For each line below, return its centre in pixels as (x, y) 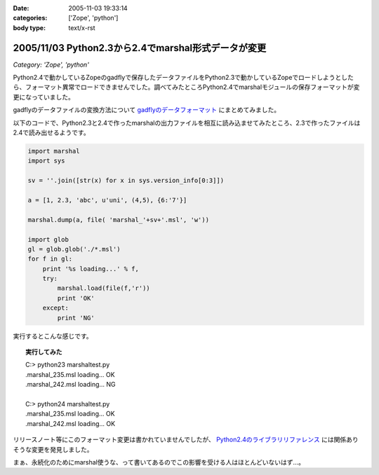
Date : (21, 8)
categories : (30, 18)
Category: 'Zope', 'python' (51, 64)
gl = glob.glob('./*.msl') (74, 249)
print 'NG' (76, 318)
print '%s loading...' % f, (91, 269)
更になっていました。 (44, 97)
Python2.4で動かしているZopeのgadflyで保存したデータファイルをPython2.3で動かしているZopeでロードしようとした (184, 78)
